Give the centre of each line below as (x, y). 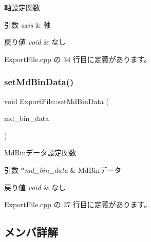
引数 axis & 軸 (27, 24)
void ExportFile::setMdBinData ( (56, 101)
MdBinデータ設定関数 (40, 153)
